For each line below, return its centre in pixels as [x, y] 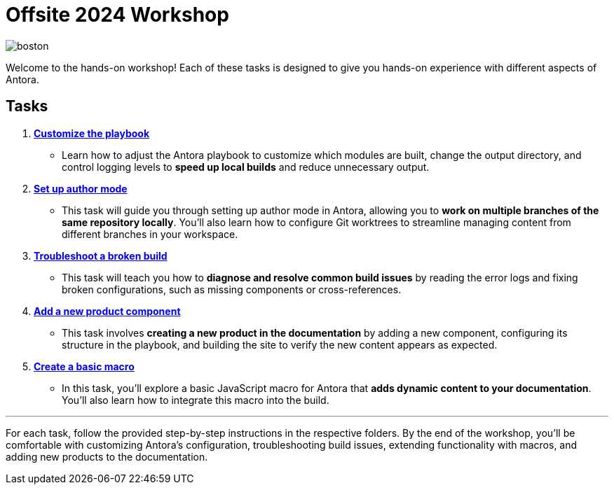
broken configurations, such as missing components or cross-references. [232, 289]
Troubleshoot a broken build [101, 255]
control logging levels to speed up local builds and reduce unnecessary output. [246, 167]
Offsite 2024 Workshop [117, 15]
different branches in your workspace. [150, 234]
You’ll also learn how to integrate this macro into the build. [196, 400]
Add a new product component [107, 311]
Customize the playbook [92, 133]
